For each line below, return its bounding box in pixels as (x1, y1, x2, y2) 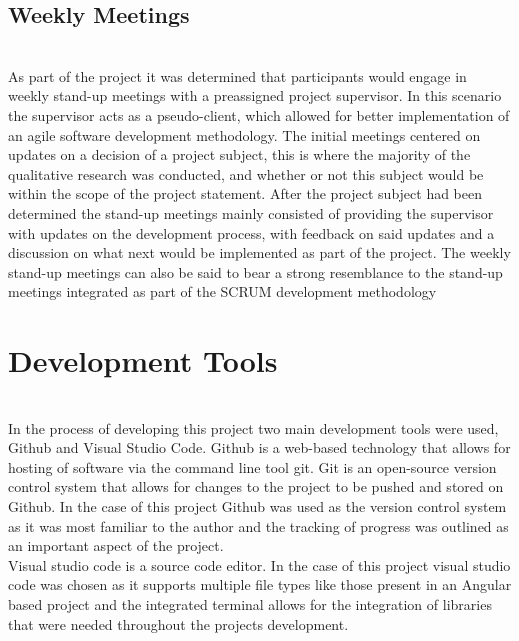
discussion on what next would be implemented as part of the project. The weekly (8, 242, 511, 263)
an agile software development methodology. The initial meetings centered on (8, 124, 481, 145)
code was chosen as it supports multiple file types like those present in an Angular (8, 574, 512, 595)
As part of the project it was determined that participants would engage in (8, 65, 467, 86)
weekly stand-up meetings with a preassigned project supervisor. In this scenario (8, 85, 502, 106)
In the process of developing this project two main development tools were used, (8, 417, 499, 438)
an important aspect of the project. (8, 535, 224, 556)
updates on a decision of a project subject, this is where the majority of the (8, 144, 471, 165)
